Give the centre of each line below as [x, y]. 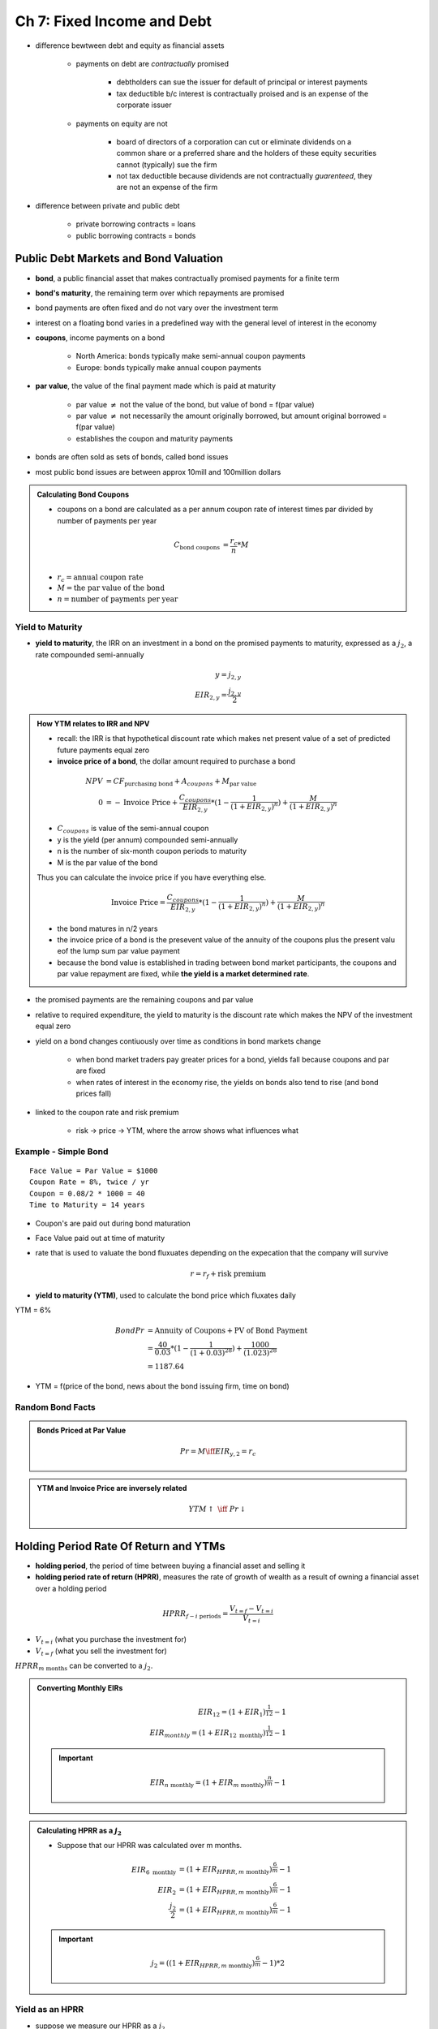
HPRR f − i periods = [195, 1615]
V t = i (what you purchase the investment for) [111, 1640]
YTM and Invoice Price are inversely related [112, 1488]
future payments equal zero [103, 750]
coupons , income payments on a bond [100, 338]
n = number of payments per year [118, 599]
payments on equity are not [122, 123]
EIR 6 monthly [154, 1871]
